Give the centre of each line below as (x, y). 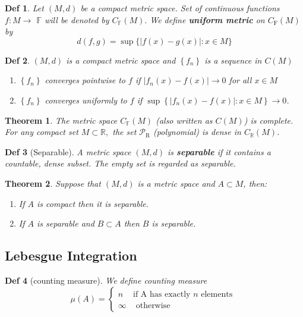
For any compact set (42, 132)
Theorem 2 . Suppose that (53, 183)
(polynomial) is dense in (197, 132)
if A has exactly (162, 294)
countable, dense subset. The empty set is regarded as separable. (120, 163)
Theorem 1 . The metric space (61, 120)
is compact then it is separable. (93, 203)
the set (124, 132)
